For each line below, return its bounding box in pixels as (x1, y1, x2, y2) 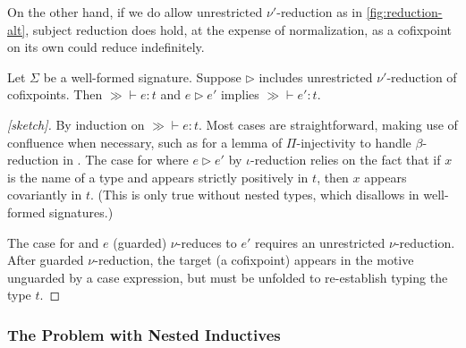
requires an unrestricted (254, 233, 386, 251)
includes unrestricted (258, 67, 373, 86)
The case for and (7, 233, 99, 251)
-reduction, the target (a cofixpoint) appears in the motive (94, 250, 414, 269)
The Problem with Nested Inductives (7, 323, 281, 345)
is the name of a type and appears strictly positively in (7, 167, 309, 186)
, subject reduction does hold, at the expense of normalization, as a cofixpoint (25, 20, 453, 38)
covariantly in (7, 185, 82, 204)
